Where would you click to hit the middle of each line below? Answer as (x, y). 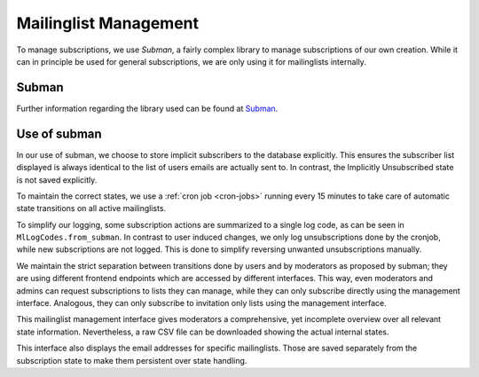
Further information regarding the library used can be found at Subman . (147, 108)
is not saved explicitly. (57, 180)
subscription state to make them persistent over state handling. (132, 360)
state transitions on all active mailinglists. (91, 208)
